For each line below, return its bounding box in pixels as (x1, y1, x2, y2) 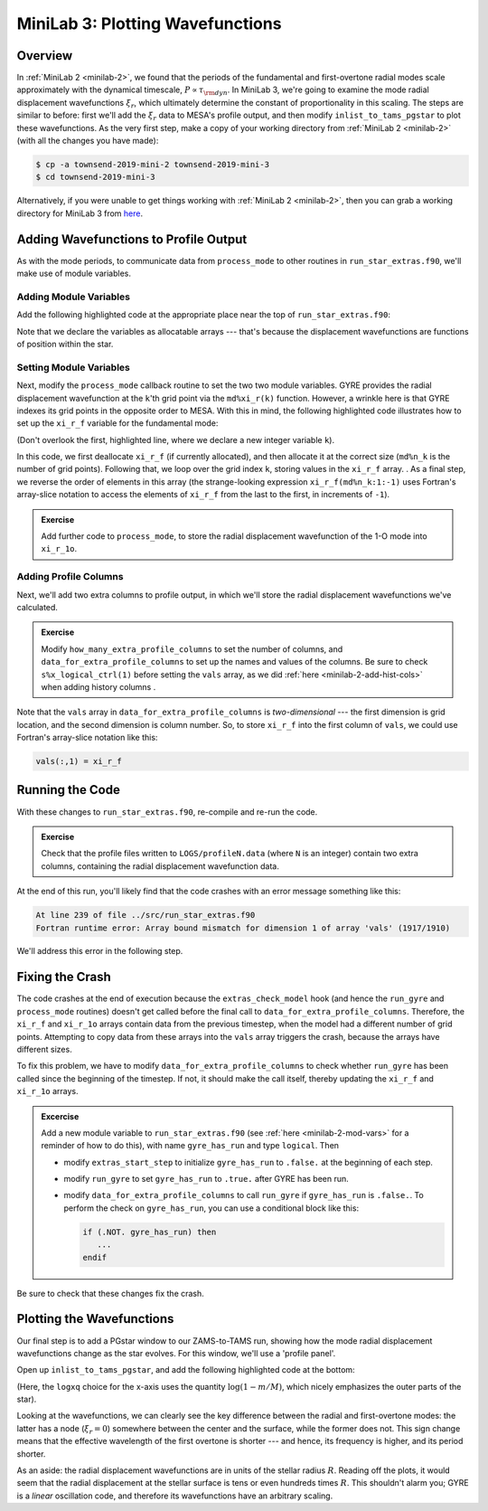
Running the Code (16, 782, 121, 798)
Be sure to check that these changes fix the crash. (16, 1288, 205, 1299)
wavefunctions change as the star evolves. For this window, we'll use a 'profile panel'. (16, 1347, 336, 1358)
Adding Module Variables (16, 290, 131, 303)
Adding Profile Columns (16, 571, 124, 583)
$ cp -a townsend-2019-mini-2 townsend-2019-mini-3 (35, 159, 270, 169)
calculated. (16, 601, 59, 612)
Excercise (41, 1110, 80, 1121)
